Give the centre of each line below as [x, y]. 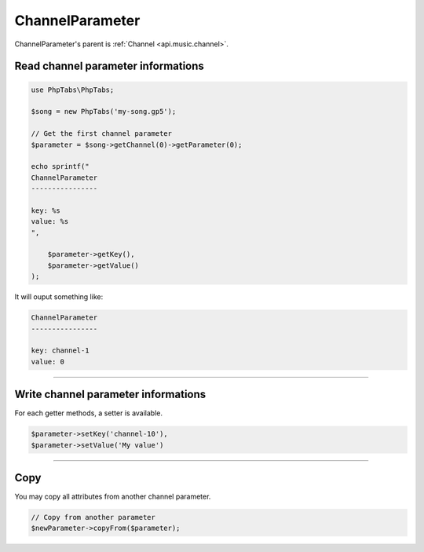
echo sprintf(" [60, 166]
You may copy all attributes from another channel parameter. [113, 497]
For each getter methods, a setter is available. [89, 413]
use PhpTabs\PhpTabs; [73, 90]
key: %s [46, 210]
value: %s [50, 221]
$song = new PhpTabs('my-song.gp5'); [104, 111]
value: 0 [48, 362]
